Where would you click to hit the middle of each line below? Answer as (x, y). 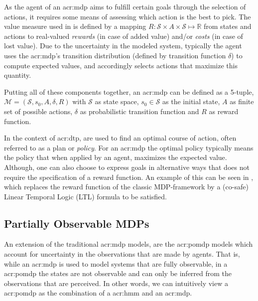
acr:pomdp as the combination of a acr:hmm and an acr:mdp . (98, 293)
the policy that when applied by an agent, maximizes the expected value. (116, 157)
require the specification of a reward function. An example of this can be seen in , (129, 177)
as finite (242, 101)
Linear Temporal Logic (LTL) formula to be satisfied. (85, 196)
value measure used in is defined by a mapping (75, 26)
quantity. (18, 75)
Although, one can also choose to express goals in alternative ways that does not (127, 167)
